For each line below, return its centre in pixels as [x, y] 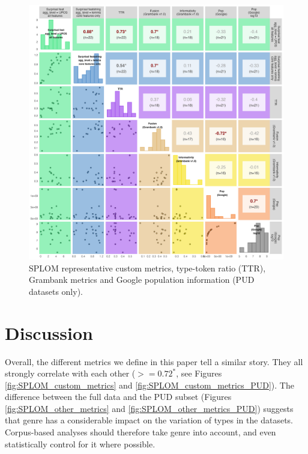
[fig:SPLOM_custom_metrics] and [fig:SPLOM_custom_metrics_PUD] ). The [149, 385]
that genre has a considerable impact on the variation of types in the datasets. [149, 420]
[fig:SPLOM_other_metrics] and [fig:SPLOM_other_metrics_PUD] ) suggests [149, 408]
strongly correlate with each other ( [70, 373]
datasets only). [56, 291]
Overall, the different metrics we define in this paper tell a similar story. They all [154, 361]
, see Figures [199, 373]
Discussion [49, 332]
